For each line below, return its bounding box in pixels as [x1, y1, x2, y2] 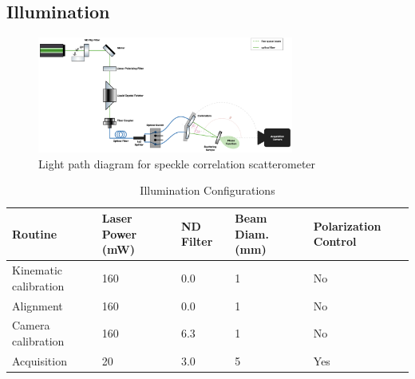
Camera [12, 317, 50, 334]
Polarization [313, 217, 381, 234]
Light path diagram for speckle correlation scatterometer [38, 155, 316, 172]
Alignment [12, 297, 63, 314]
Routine [12, 225, 57, 242]
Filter [180, 233, 213, 250]
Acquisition [12, 352, 67, 369]
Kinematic [12, 262, 62, 278]
